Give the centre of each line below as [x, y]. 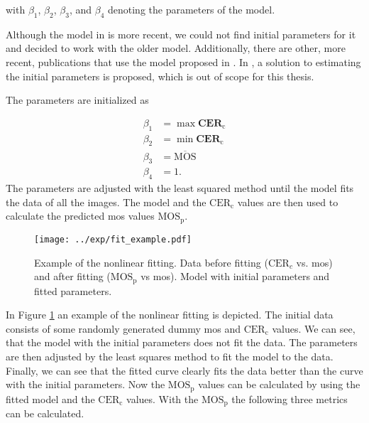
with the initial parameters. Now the [86, 384]
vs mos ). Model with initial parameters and [235, 276]
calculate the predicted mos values [80, 216]
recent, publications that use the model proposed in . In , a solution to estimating [183, 61]
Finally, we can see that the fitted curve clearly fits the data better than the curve [184, 370]
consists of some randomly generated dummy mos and [123, 328]
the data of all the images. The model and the [106, 202]
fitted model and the [50, 398]
